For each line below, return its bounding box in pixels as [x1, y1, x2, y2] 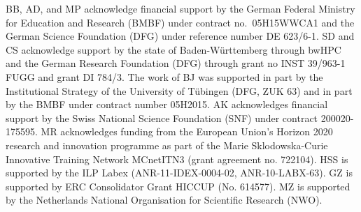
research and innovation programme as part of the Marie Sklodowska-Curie [6, 137, 328, 152]
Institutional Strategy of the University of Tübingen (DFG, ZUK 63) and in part [6, 83, 353, 98]
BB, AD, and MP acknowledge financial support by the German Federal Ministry [6, 1, 355, 15]
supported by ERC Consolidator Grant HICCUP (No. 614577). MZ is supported [6, 179, 351, 193]
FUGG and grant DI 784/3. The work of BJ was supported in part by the [6, 69, 323, 84]
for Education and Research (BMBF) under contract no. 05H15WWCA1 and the [6, 15, 355, 29]
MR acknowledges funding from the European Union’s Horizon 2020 [41, 124, 333, 139]
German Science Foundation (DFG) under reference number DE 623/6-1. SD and [6, 29, 355, 43]
